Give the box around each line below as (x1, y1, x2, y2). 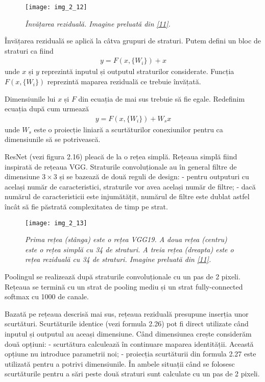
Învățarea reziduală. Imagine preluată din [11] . (25, 18, 171, 29)
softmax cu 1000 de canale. (5, 291, 89, 302)
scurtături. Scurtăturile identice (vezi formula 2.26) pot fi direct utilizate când (5, 318, 249, 329)
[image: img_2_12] (25, 4, 87, 11)
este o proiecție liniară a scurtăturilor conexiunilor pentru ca (34, 124, 223, 134)
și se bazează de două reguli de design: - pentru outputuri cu (59, 171, 249, 182)
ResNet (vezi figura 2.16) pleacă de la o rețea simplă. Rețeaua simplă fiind (5, 151, 237, 162)
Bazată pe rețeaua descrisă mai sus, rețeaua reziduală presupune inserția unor (5, 308, 249, 319)
